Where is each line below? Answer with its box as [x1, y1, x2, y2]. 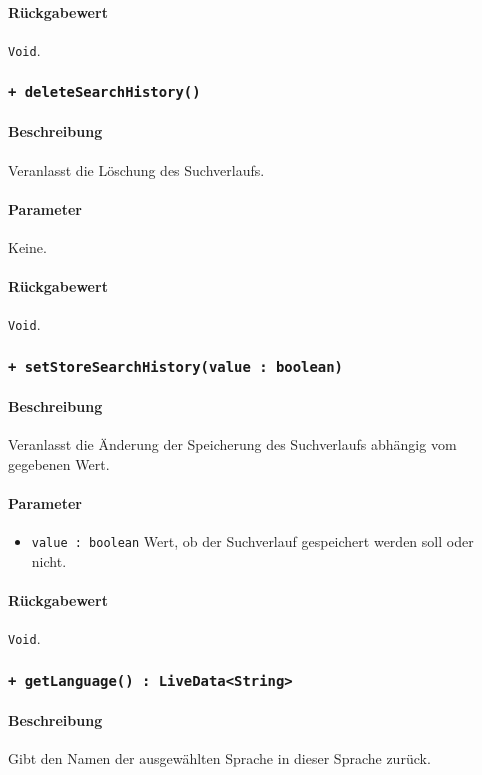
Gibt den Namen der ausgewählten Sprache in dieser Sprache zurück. [8, 748, 431, 769]
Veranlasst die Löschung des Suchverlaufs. [8, 159, 265, 180]
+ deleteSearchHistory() [8, 84, 201, 101]
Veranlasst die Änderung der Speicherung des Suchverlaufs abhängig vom [8, 434, 457, 455]
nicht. [31, 550, 67, 571]
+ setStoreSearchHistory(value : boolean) [8, 359, 343, 376]
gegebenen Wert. [8, 453, 110, 474]
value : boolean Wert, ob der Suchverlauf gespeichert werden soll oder [31, 531, 474, 552]
